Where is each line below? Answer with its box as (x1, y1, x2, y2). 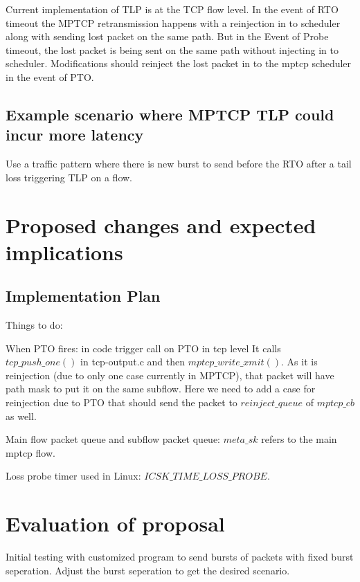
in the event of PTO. (6, 69, 94, 84)
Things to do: (6, 318, 63, 332)
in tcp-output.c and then (80, 354, 186, 369)
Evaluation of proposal (6, 509, 225, 538)
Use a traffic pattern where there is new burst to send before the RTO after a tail (6, 156, 352, 171)
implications (6, 237, 123, 266)
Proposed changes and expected (6, 210, 316, 239)
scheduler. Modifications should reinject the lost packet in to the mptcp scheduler (6, 56, 352, 71)
